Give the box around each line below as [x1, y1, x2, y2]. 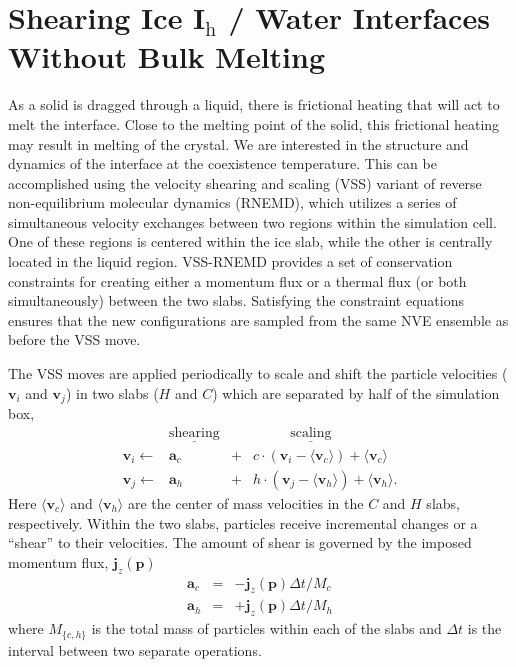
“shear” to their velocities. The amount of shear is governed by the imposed [8, 532, 472, 553]
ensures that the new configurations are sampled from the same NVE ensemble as [8, 309, 509, 330]
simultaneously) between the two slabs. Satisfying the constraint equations [8, 290, 464, 311]
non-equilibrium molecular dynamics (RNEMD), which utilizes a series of [8, 192, 457, 213]
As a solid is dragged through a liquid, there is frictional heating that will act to [8, 94, 500, 115]
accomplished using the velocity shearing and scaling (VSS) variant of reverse [8, 172, 482, 193]
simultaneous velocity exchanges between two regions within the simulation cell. [8, 211, 497, 232]
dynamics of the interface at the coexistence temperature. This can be [8, 153, 437, 174]
